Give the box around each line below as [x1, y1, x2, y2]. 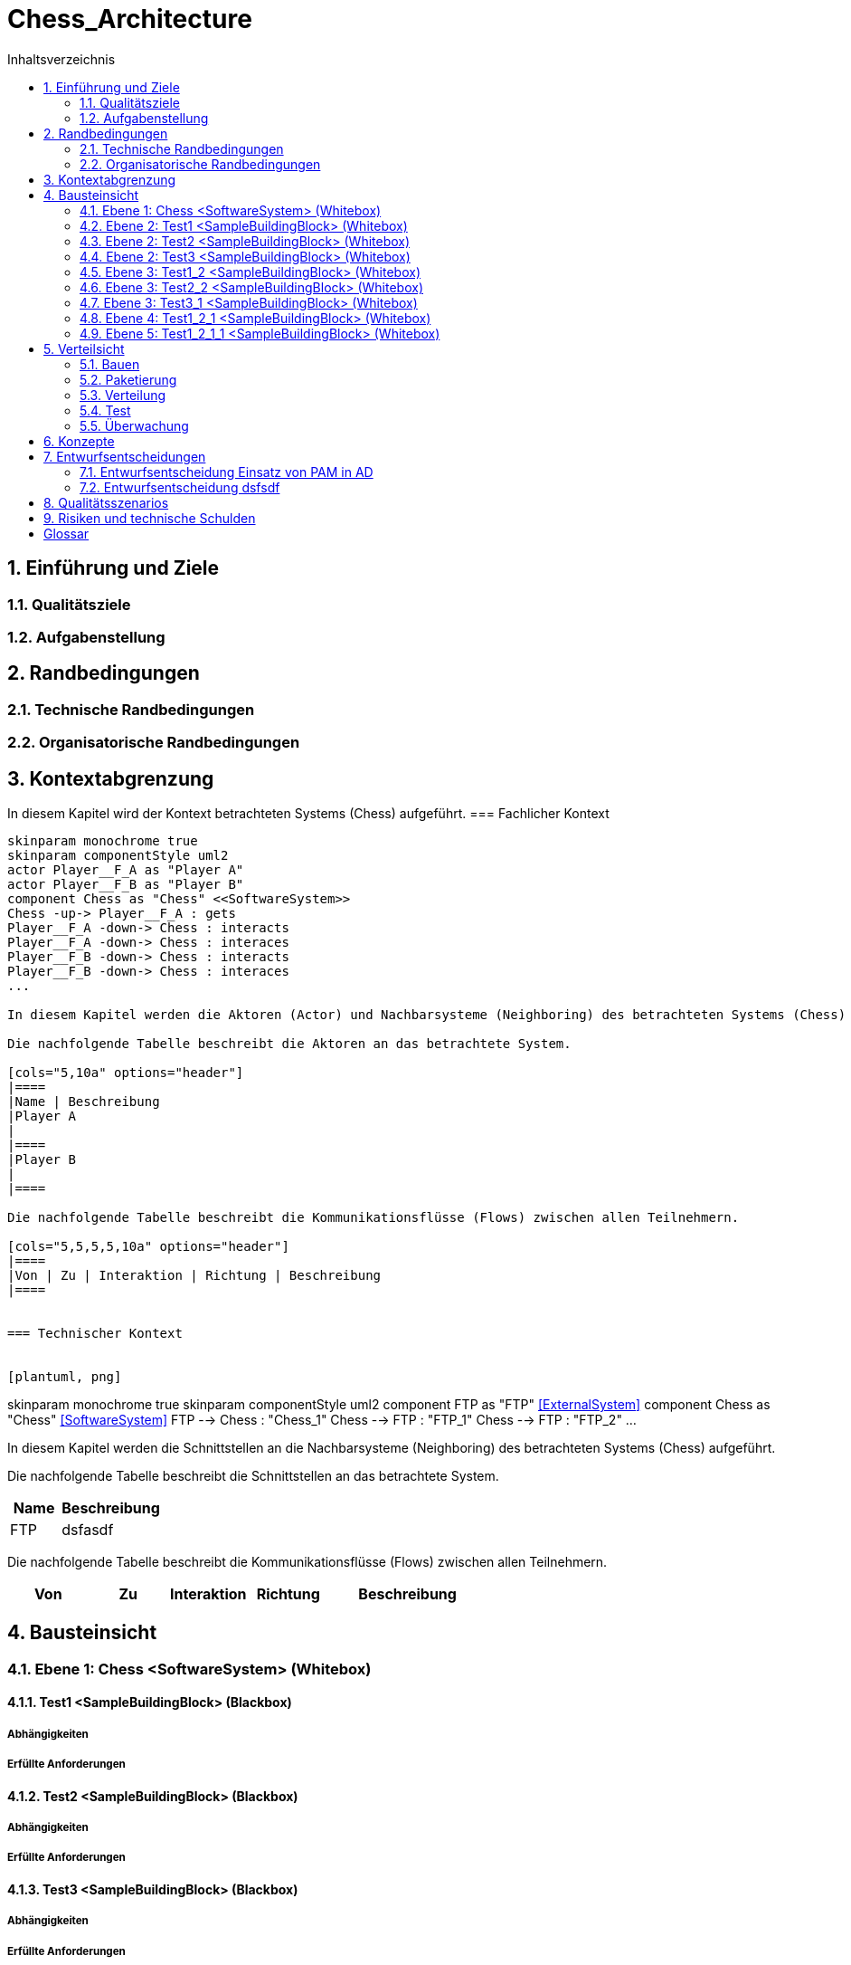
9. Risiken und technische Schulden [43, 510, 256, 526]
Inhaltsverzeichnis [7, 51, 116, 67]
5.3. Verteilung [80, 386, 166, 403]
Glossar [43, 525, 90, 541]
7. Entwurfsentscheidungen [43, 448, 206, 464]
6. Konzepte [43, 433, 115, 449]
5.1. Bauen [80, 356, 140, 372]
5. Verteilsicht [43, 340, 125, 357]
